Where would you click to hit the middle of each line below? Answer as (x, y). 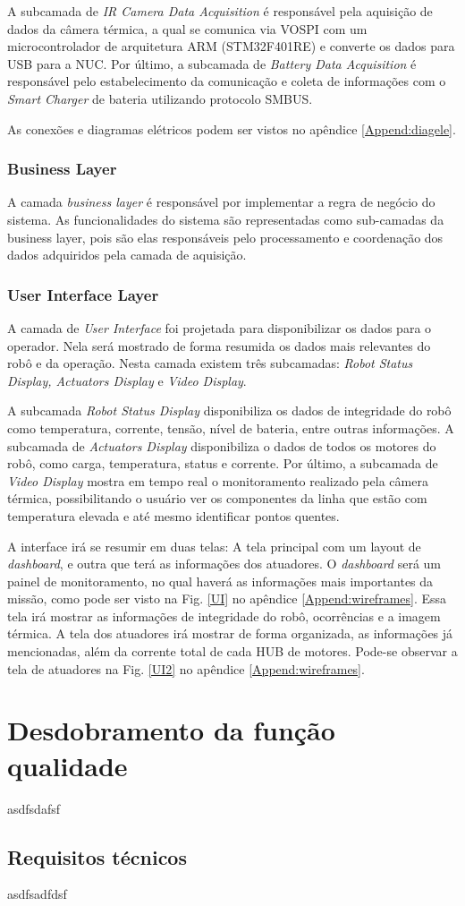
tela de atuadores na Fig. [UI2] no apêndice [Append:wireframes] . (186, 668)
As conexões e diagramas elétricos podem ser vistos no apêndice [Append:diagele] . (232, 128)
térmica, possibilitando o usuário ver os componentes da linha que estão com (217, 498)
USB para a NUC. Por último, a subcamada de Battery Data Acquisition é (212, 63)
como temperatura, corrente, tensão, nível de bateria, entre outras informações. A (231, 427)
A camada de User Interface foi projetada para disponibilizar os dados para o (220, 327)
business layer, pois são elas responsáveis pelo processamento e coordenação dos (225, 237)
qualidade (68, 765)
